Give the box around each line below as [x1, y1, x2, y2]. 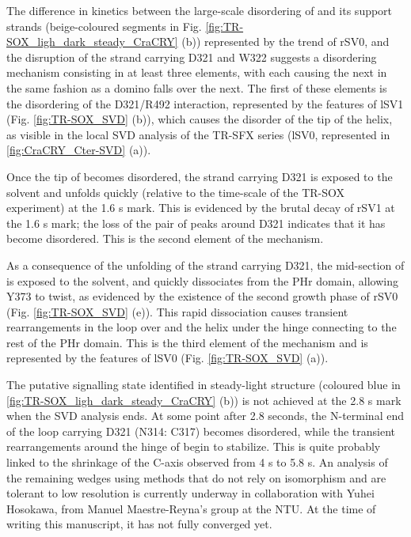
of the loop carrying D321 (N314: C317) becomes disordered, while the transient [6, 422, 396, 439]
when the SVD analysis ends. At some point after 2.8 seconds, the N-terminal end [6, 407, 404, 424]
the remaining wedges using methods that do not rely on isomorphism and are [6, 469, 386, 486]
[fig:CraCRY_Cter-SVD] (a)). [6, 142, 151, 158]
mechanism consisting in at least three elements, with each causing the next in [6, 64, 387, 81]
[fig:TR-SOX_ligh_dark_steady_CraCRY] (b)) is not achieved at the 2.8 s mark [6, 391, 401, 408]
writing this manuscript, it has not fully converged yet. [6, 516, 272, 532]
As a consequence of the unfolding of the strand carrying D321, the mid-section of [6, 256, 405, 273]
